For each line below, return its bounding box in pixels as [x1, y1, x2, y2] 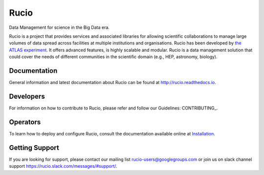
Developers [9, 92, 45, 100]
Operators [9, 118, 41, 126]
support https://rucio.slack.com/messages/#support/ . [9, 163, 117, 169]
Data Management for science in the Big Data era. [9, 24, 110, 30]
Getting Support [9, 143, 60, 152]
